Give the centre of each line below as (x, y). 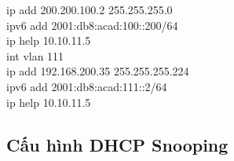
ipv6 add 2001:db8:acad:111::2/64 (87, 86)
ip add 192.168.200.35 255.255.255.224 (98, 71)
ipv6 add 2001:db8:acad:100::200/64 (92, 25)
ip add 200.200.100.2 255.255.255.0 (90, 9)
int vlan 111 (35, 55)
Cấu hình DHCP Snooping (117, 144)
